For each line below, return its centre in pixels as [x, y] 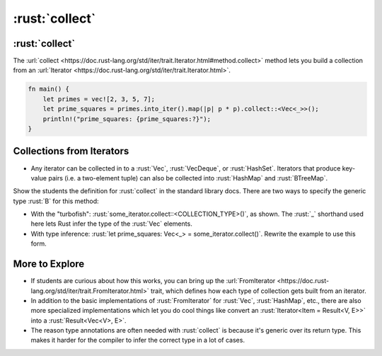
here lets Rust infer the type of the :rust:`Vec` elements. [111, 224]
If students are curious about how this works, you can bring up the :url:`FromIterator [153, 281]
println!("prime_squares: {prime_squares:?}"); [127, 119]
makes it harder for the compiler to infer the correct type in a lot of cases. [138, 340]
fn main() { [49, 89]
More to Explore [49, 264]
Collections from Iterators [71, 151]
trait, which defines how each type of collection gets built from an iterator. [259, 291]
